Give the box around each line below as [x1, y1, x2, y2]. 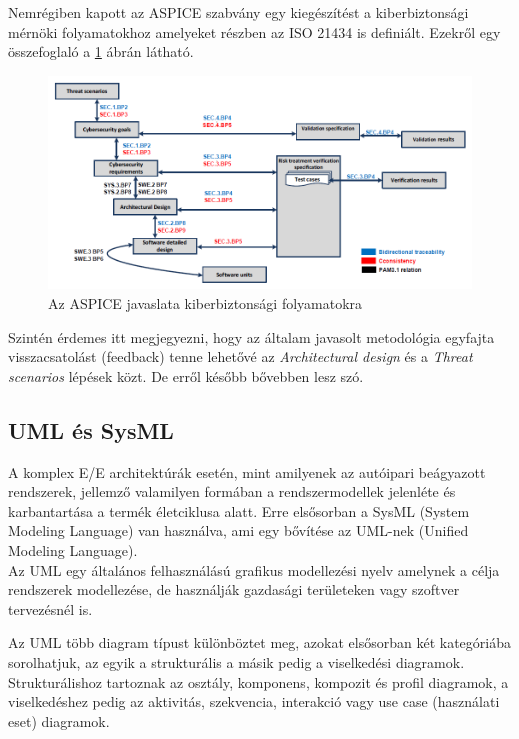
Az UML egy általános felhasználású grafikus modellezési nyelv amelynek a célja [8, 559, 500, 580]
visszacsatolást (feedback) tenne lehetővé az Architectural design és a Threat [8, 346, 473, 367]
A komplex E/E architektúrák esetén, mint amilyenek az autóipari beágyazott [8, 461, 486, 482]
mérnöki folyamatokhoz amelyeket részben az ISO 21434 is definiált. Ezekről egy [8, 21, 501, 42]
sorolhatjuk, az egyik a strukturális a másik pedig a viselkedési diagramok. [8, 652, 465, 672]
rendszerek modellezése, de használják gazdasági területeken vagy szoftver [8, 579, 460, 600]
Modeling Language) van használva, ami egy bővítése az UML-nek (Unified [8, 520, 469, 541]
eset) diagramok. [8, 710, 110, 731]
